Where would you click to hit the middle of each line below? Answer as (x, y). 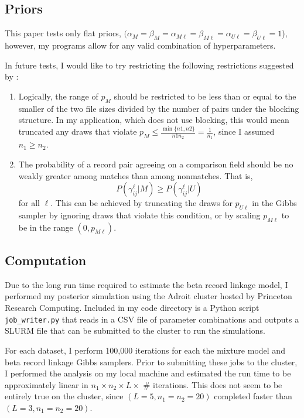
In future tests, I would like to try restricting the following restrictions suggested (149, 65)
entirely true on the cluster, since (64, 396)
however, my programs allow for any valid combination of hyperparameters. (140, 45)
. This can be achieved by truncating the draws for (141, 203)
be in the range (46, 227)
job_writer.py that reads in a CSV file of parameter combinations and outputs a (152, 319)
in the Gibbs (274, 203)
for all (29, 203)
